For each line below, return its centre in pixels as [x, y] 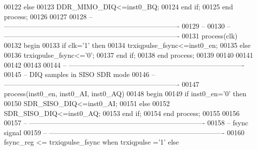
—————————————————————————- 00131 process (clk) [121, 35]
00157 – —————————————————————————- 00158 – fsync [126, 123]
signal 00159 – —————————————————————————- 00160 [124, 132]
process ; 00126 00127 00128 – [48, 16]
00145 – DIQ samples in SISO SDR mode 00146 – [80, 74]
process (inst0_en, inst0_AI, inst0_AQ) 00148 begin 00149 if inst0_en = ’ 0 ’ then [125, 94]
